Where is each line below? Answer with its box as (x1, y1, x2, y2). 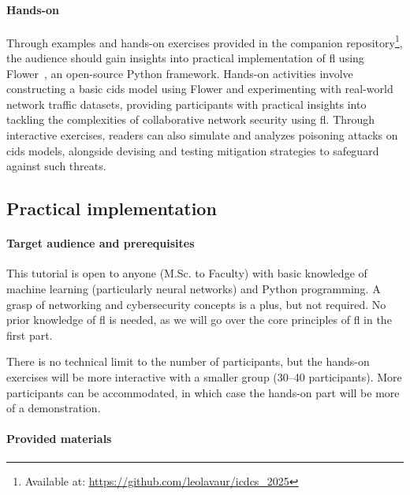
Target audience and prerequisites (6, 235, 195, 251)
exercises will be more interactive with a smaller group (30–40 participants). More (6, 368, 402, 385)
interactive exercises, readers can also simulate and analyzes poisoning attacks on (6, 127, 398, 143)
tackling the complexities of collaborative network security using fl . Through (6, 111, 375, 128)
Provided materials (6, 430, 112, 447)
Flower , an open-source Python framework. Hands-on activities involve (6, 65, 353, 81)
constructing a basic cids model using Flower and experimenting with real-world (6, 80, 393, 97)
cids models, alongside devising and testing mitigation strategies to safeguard (6, 142, 379, 158)
